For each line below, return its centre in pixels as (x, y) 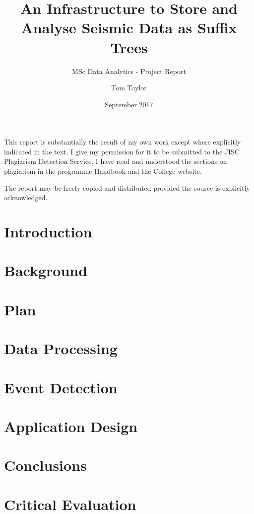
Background (46, 270)
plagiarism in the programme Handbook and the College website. (103, 171)
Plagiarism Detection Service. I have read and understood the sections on (116, 161)
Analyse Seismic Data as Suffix (129, 28)
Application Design (71, 426)
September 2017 (129, 104)
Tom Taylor (129, 88)
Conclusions (45, 465)
